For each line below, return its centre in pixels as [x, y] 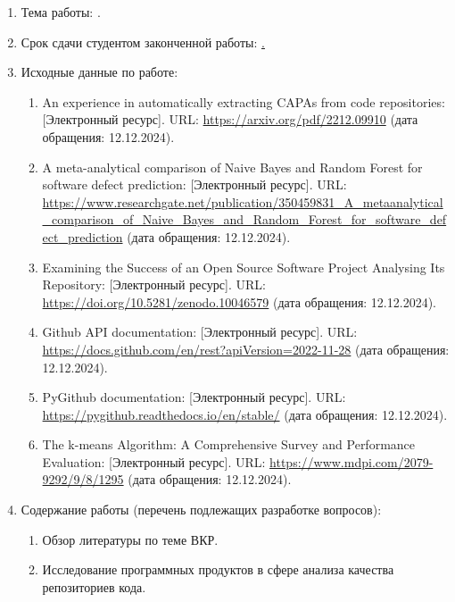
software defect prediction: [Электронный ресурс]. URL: [194, 184]
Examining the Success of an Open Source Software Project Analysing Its [244, 267]
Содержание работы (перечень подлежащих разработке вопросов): [201, 510]
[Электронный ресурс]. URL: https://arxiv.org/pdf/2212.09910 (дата [230, 119]
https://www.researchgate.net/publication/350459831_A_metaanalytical [243, 201]
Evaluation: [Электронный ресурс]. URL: [154, 461]
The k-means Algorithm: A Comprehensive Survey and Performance [229, 444]
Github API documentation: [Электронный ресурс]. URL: [200, 332]
